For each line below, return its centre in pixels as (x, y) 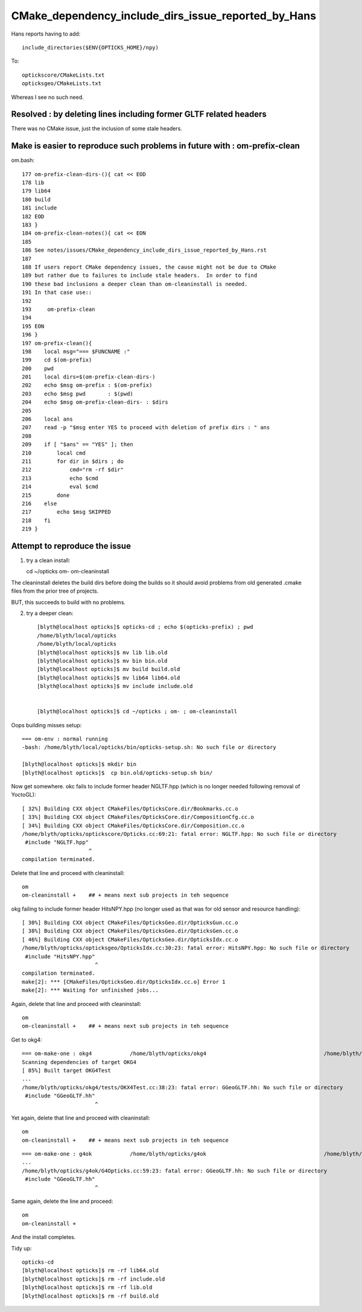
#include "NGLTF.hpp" (57, 842)
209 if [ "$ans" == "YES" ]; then (78, 444)
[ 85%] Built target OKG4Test (67, 1070)
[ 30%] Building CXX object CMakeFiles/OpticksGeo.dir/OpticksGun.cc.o (130, 923)
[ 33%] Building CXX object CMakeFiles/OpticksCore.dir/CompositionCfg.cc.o (138, 817)
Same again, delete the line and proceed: (62, 1202)
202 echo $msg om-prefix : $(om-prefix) (87, 385)
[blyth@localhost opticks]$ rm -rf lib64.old (91, 1271)
